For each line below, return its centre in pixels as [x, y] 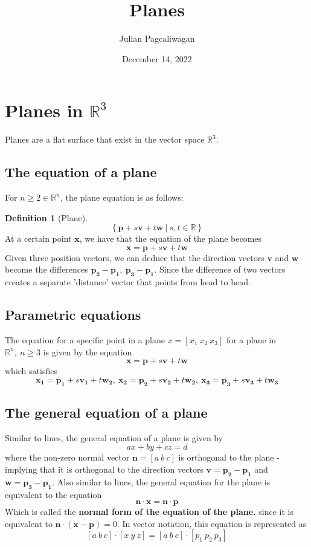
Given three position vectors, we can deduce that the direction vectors [135, 257]
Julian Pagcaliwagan [157, 38]
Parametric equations [73, 315]
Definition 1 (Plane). [46, 217]
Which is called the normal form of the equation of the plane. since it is [149, 512]
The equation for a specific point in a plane [85, 340]
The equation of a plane [81, 172]
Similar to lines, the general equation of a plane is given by [114, 437]
